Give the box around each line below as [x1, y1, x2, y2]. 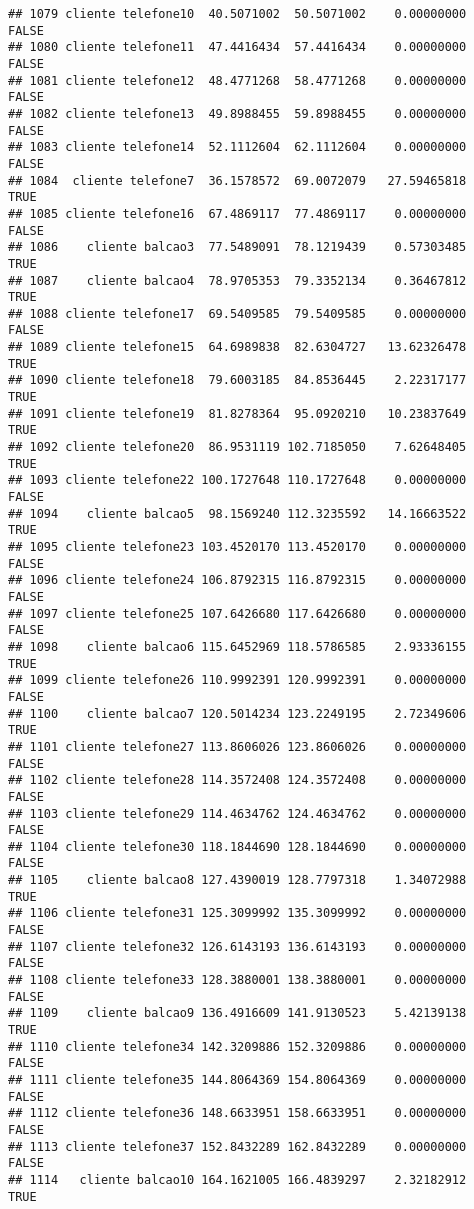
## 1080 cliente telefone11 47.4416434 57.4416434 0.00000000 [8, 40, 467, 55]
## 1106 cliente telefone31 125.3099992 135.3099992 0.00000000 [8, 906, 467, 921]
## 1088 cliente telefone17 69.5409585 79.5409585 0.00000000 [8, 306, 467, 321]
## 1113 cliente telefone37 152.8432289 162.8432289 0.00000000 [8, 1139, 467, 1154]
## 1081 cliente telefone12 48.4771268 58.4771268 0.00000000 [8, 73, 467, 88]
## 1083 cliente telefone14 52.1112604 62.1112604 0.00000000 [8, 140, 467, 155]
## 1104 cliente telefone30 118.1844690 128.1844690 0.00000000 [8, 839, 467, 854]
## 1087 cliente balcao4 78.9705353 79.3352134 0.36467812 [8, 273, 467, 288]
